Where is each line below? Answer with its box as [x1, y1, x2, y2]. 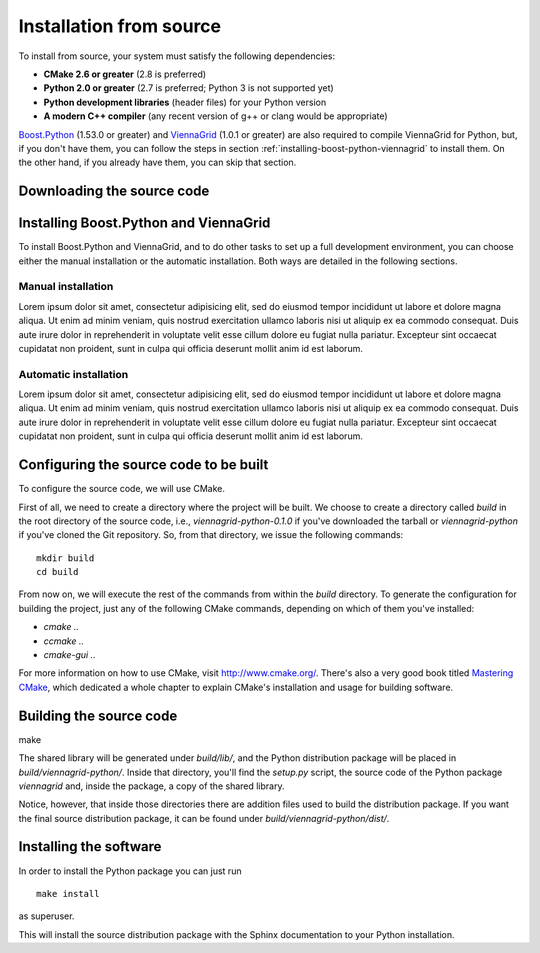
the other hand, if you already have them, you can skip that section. [18, 156, 297, 169]
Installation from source [18, 15, 222, 37]
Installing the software [18, 838, 162, 855]
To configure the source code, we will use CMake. [18, 483, 225, 495]
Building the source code [18, 707, 178, 724]
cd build [36, 566, 79, 578]
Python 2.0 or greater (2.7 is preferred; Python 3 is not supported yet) [43, 82, 334, 94]
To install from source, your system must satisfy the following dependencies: [18, 50, 335, 62]
